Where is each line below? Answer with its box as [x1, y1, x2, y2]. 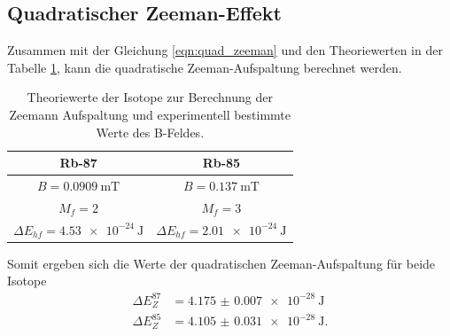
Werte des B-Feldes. [96, 122, 205, 141]
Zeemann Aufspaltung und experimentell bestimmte [9, 105, 291, 123]
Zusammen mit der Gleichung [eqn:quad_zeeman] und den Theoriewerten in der [7, 41, 443, 59]
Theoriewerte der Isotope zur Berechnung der [27, 88, 273, 106]
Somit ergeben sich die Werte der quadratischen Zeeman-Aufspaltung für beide [7, 254, 436, 272]
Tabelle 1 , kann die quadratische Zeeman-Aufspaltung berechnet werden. [7, 58, 402, 76]
